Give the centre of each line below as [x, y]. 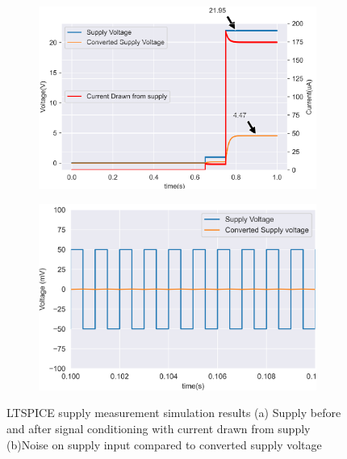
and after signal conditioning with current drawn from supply [159, 428]
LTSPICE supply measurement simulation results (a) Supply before [174, 413]
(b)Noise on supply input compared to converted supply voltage [164, 444]
